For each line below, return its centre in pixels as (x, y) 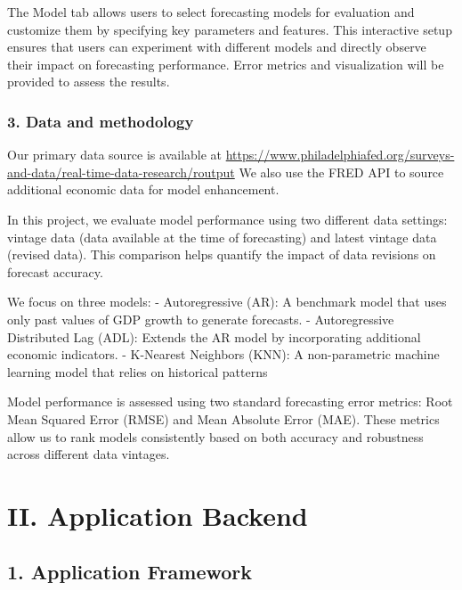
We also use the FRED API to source (341, 172)
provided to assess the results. (89, 82)
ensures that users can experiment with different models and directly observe (217, 47)
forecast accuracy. (55, 271)
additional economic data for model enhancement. (143, 189)
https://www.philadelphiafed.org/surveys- (340, 155)
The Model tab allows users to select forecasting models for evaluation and (211, 12)
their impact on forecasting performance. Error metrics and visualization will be (226, 64)
